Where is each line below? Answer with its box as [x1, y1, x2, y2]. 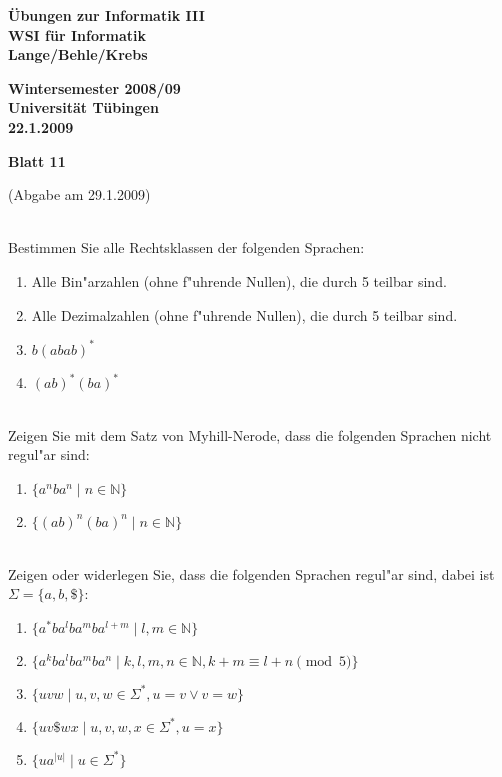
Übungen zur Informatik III [8, 5, 205, 25]
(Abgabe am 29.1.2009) [8, 184, 151, 205]
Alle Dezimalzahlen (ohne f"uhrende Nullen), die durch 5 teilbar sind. [31, 304, 458, 325]
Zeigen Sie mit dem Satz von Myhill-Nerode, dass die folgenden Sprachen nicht [8, 424, 492, 445]
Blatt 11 [8, 150, 66, 171]
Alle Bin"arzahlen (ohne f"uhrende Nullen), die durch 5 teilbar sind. [31, 270, 447, 291]
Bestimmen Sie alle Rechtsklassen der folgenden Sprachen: [8, 237, 365, 258]
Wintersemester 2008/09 [8, 77, 181, 98]
